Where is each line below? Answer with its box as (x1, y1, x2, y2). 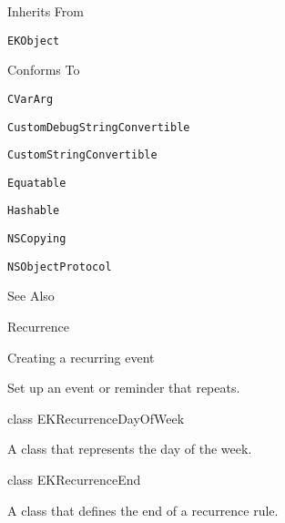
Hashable (7, 204, 60, 218)
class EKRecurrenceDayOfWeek (7, 408, 185, 427)
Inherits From (7, 2, 84, 20)
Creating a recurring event (7, 347, 155, 366)
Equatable (7, 176, 66, 190)
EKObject (7, 34, 60, 47)
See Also (7, 286, 55, 305)
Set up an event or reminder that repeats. (7, 378, 240, 397)
